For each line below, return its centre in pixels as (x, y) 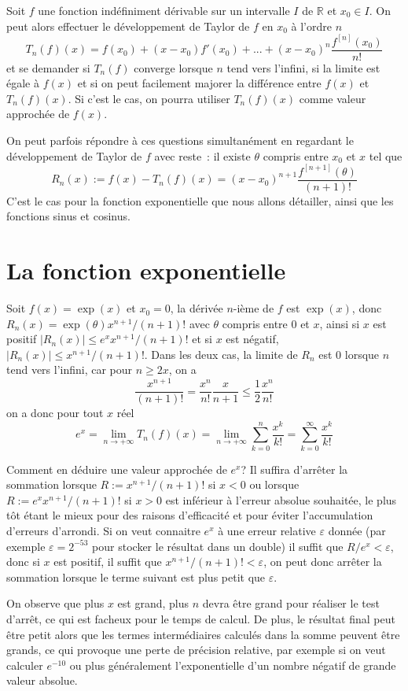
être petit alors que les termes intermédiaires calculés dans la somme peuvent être (203, 634)
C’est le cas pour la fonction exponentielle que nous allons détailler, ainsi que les (200, 200)
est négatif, (252, 339)
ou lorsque (274, 484)
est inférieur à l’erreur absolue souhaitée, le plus (281, 499)
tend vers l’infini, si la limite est (303, 67)
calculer (25, 665)
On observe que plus (55, 603)
